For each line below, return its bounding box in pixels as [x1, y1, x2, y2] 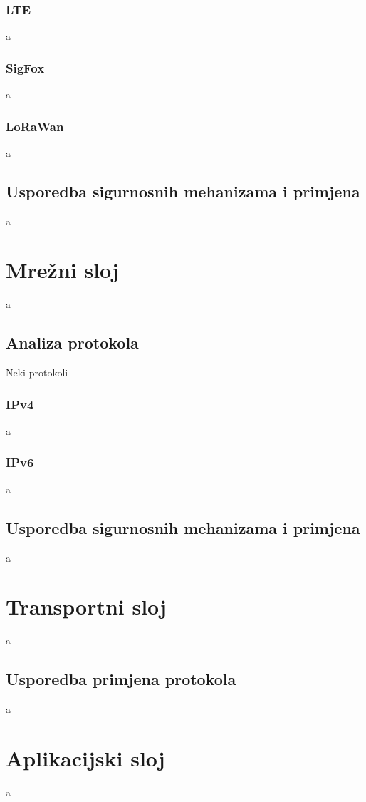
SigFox [6, 58, 45, 76]
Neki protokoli [6, 365, 68, 380]
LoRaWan [6, 117, 64, 135]
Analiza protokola [6, 331, 139, 354]
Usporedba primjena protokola [6, 668, 236, 690]
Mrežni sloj [6, 255, 119, 284]
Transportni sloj [6, 592, 167, 621]
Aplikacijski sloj [6, 743, 165, 772]
